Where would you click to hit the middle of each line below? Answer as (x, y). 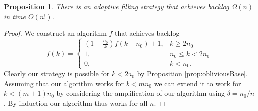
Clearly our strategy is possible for (57, 74)
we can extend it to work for (197, 83)
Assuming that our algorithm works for (64, 83)
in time (15, 16)
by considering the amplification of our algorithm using (141, 93)
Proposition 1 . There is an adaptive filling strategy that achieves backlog (117, 6)
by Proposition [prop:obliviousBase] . (192, 74)
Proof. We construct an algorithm (55, 33)
